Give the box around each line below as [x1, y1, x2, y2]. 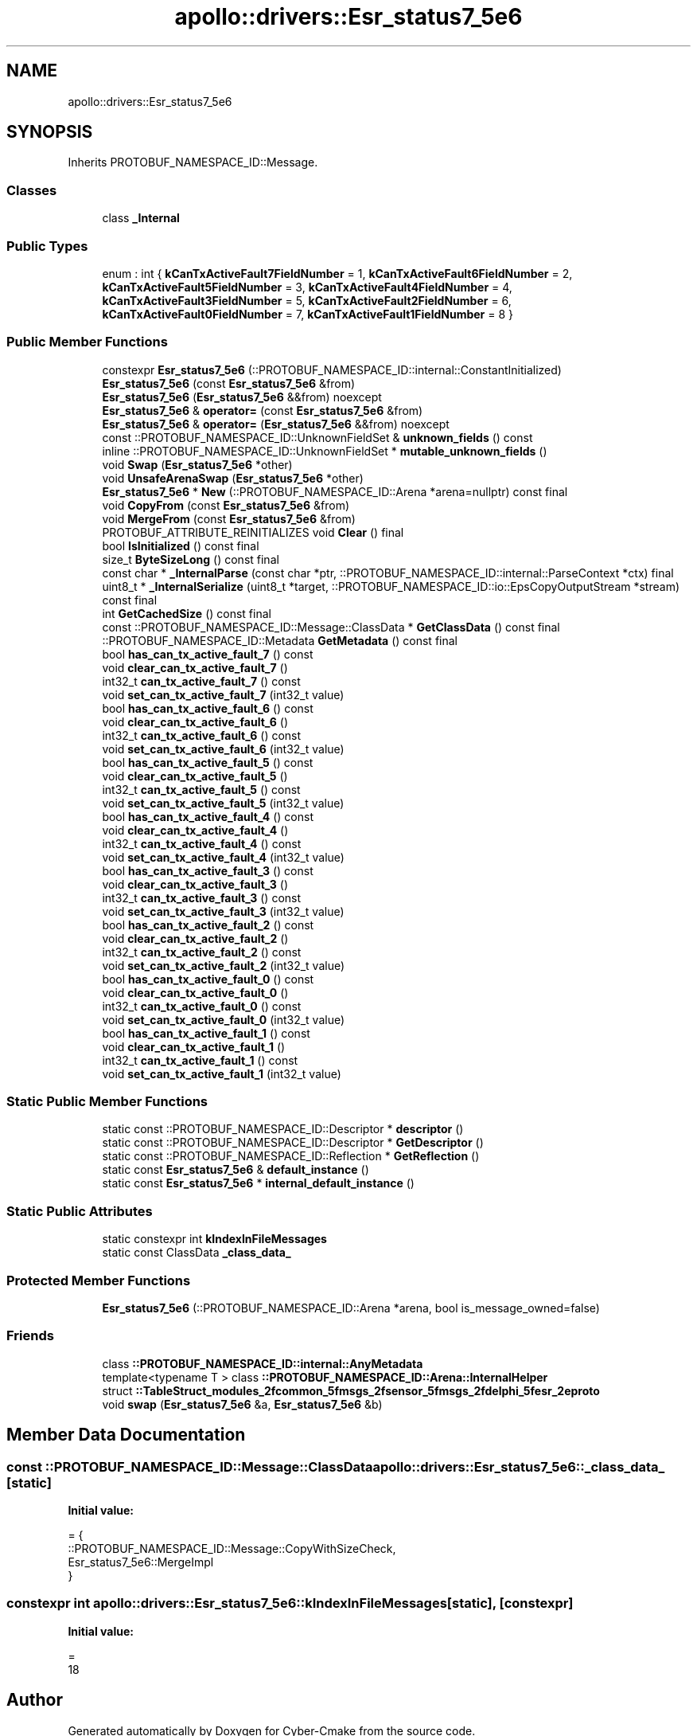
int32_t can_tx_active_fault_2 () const [102, 944, 302, 959]
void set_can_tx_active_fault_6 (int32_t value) [102, 741, 345, 756]
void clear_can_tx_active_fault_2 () [102, 931, 289, 945]
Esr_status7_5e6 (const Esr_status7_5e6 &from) [102, 376, 356, 390]
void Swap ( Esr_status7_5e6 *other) [102, 457, 293, 471]
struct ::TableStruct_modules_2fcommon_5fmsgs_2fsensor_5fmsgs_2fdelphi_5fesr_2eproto [102, 1383, 600, 1398]
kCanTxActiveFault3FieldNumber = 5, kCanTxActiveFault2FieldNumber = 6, [102, 293, 512, 307]
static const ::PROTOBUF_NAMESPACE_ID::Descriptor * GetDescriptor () [102, 1136, 484, 1150]
